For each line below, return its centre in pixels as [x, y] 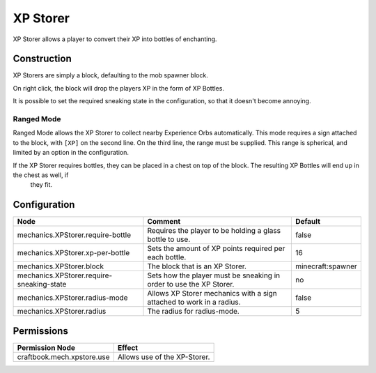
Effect [128, 347]
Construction [42, 59]
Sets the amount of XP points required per [216, 249]
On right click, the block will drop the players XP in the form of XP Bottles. [118, 88]
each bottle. [167, 257]
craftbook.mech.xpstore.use [63, 357]
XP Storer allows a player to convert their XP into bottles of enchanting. [115, 39]
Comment [164, 222]
